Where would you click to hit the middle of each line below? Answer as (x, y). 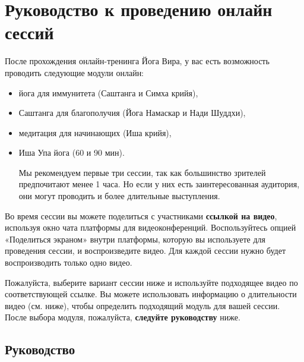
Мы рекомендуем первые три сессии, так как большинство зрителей (142, 172)
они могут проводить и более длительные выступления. (119, 196)
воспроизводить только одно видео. (69, 262)
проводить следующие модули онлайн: (75, 72)
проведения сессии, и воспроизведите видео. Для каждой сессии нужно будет (145, 251)
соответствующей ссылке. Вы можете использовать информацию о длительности (151, 294)
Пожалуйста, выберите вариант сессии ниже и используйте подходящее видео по (151, 282)
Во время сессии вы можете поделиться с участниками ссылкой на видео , (141, 215)
